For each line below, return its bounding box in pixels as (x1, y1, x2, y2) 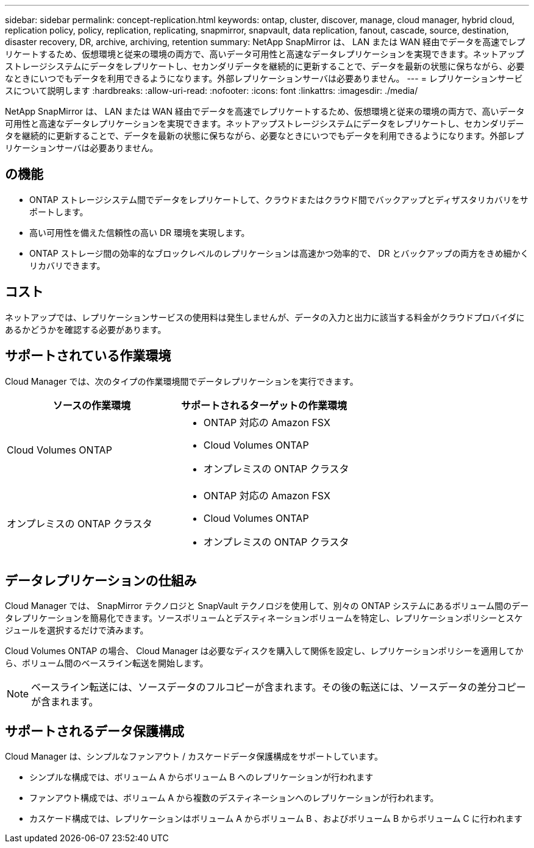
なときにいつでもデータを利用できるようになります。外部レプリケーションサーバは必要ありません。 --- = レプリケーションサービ (5, 73, 523, 84)
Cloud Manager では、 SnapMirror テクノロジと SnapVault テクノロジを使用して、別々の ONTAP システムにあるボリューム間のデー (5, 600, 529, 611)
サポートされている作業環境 (5, 348, 171, 364)
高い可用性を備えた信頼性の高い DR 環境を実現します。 (29, 227, 250, 238)
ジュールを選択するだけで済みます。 (5, 625, 149, 636)
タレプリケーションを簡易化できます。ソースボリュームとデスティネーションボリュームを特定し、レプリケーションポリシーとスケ (5, 613, 523, 624)
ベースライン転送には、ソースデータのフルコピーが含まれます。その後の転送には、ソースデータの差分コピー (31, 681, 526, 694)
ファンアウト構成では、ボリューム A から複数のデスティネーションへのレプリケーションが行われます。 (29, 793, 439, 803)
